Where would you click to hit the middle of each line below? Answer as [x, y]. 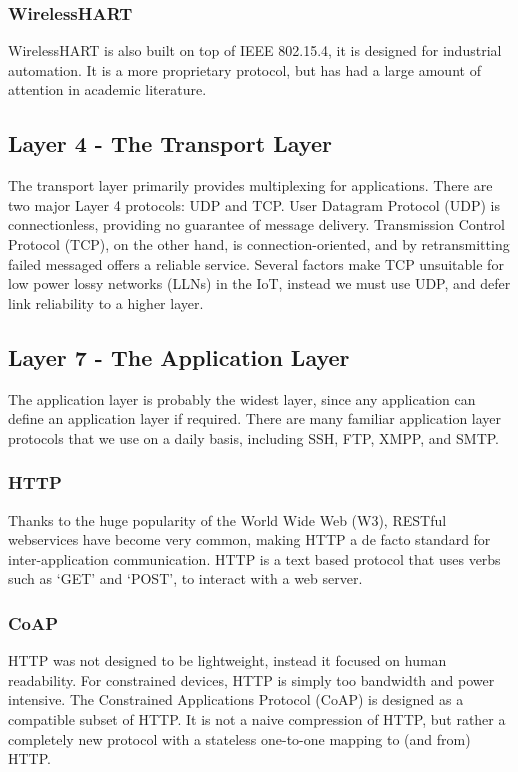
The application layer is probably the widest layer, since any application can [242, 398]
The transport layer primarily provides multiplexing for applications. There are [250, 185]
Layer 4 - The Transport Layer [170, 143]
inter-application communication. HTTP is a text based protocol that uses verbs [254, 558]
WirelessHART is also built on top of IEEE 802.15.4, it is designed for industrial [255, 50]
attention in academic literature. [107, 89]
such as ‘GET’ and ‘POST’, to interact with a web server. [185, 578]
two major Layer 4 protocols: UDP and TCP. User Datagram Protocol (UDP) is [254, 204]
